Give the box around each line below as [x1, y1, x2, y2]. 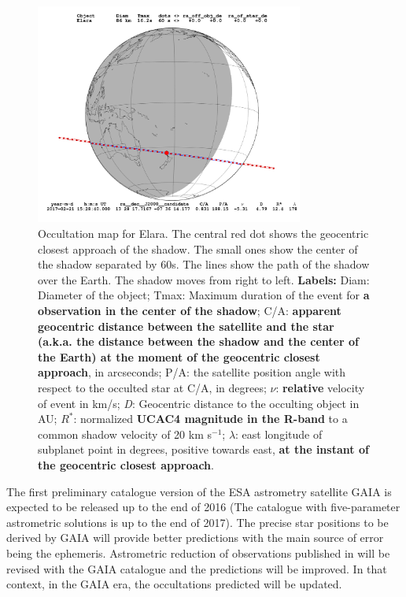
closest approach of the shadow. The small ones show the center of [38, 240, 358, 257]
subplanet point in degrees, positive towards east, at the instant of [38, 441, 369, 458]
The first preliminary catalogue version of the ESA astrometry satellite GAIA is [6, 483, 392, 499]
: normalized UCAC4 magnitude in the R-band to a [73, 410, 348, 427]
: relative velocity [275, 379, 365, 395]
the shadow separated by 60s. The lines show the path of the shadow [38, 256, 370, 273]
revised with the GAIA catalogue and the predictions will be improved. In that [6, 560, 387, 577]
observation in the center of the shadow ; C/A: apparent [38, 302, 341, 319]
